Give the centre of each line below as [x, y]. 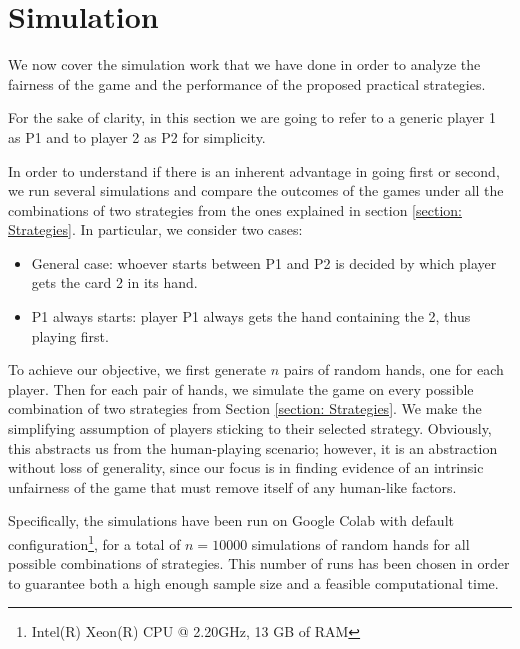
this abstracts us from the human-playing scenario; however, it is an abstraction [253, 447]
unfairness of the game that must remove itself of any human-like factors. [232, 486]
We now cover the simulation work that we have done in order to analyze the [244, 64]
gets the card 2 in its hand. [114, 282]
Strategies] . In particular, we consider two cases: [155, 229]
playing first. [70, 335]
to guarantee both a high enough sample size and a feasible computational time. [253, 582]
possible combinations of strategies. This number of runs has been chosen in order [259, 563]
